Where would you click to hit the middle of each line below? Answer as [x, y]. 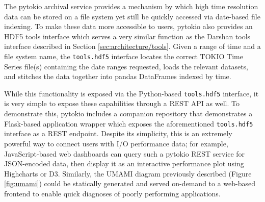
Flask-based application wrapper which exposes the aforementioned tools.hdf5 [129, 123]
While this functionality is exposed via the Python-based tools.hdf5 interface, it [131, 93]
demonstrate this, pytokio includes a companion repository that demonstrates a [128, 113]
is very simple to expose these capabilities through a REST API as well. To [122, 103]
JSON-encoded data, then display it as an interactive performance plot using [124, 163]
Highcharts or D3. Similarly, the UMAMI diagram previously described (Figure [128, 173]
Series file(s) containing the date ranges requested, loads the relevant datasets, [126, 66]
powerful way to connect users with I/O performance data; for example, [116, 143]
